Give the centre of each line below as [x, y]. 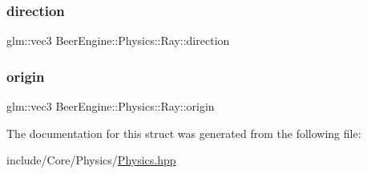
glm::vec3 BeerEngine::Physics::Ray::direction [118, 40]
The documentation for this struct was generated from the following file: [184, 133]
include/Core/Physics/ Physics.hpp [91, 160]
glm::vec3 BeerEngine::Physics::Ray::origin [111, 106]
